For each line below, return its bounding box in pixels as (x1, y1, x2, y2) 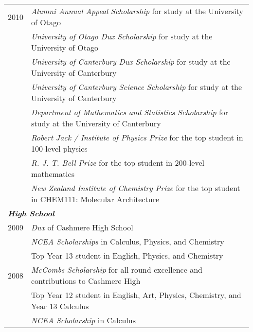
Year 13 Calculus (31, 300, 89, 312)
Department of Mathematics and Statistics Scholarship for (31, 106, 229, 118)
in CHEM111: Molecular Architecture (31, 193, 160, 205)
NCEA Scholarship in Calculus (31, 315, 136, 326)
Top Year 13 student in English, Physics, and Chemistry (31, 250, 223, 261)
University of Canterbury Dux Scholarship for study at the (31, 56, 231, 67)
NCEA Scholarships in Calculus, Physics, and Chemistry (31, 236, 224, 247)
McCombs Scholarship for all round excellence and (31, 264, 202, 275)
